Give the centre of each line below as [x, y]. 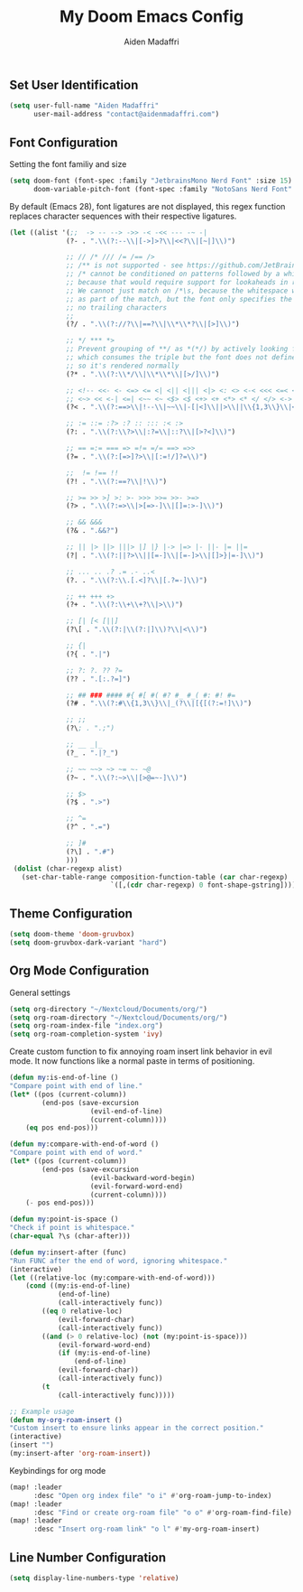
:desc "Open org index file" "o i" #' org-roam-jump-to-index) [152, 1495]
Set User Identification [74, 84]
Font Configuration [64, 142]
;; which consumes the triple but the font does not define [181, 358]
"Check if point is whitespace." [72, 1228]
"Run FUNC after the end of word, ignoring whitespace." [119, 1261]
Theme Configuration [71, 913]
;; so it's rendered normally [123, 366]
